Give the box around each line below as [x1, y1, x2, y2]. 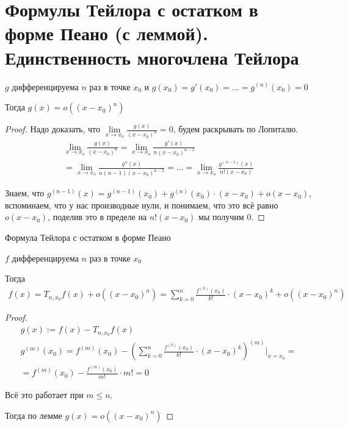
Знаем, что [5, 187, 45, 199]
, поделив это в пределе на [48, 210, 147, 223]
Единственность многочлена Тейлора [5, 45, 299, 70]
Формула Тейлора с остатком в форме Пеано [5, 230, 171, 243]
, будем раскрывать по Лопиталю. [173, 123, 299, 135]
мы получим [198, 210, 244, 223]
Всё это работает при [5, 388, 84, 401]
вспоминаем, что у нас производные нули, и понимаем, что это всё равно [5, 198, 278, 211]
